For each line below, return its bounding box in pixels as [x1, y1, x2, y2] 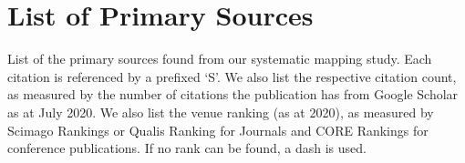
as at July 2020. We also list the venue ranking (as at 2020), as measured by [7, 102, 434, 121]
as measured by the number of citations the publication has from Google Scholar [7, 85, 459, 104]
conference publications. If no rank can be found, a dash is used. [7, 138, 367, 158]
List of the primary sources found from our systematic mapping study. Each [7, 49, 432, 68]
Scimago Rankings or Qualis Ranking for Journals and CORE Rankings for [7, 120, 429, 139]
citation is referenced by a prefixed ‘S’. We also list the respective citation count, [7, 66, 457, 86]
